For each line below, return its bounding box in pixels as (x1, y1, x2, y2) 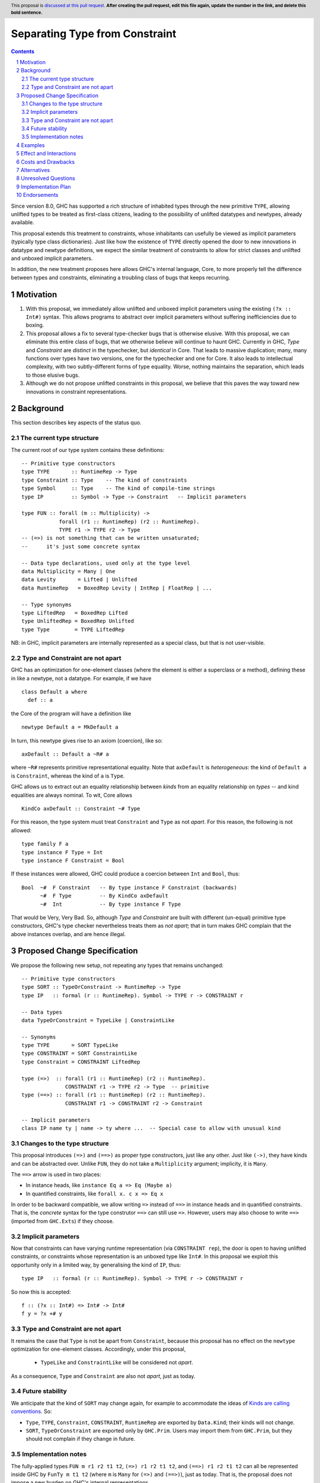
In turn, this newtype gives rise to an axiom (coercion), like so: (11, 737, 163, 744)
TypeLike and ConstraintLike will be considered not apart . (40, 1359, 194, 1366)
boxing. (25, 322, 44, 329)
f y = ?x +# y (21, 1310, 62, 1317)
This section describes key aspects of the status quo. (11, 419, 142, 427)
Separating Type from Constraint (11, 27, 177, 40)
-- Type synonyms (21, 601, 72, 608)
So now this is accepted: (11, 1288, 71, 1296)
